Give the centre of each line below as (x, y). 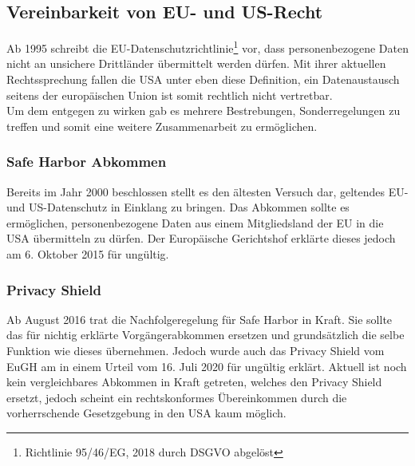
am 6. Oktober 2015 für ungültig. (88, 254)
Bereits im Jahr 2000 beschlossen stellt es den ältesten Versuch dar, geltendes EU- (207, 191)
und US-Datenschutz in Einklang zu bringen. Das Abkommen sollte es (178, 207)
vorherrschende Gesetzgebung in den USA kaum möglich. (146, 413)
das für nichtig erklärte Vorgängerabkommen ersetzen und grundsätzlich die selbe (206, 335)
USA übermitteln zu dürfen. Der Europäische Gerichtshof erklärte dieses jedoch (201, 238)
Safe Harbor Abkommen (87, 162)
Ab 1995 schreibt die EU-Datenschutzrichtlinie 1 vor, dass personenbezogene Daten (207, 47)
